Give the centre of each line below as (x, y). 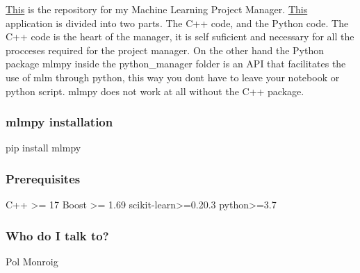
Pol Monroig (32, 261)
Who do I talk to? (57, 235)
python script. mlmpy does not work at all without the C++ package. (155, 91)
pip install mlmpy (43, 148)
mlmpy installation (59, 122)
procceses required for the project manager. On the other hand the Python (165, 50)
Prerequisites (43, 178)
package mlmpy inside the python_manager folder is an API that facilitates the (176, 64)
